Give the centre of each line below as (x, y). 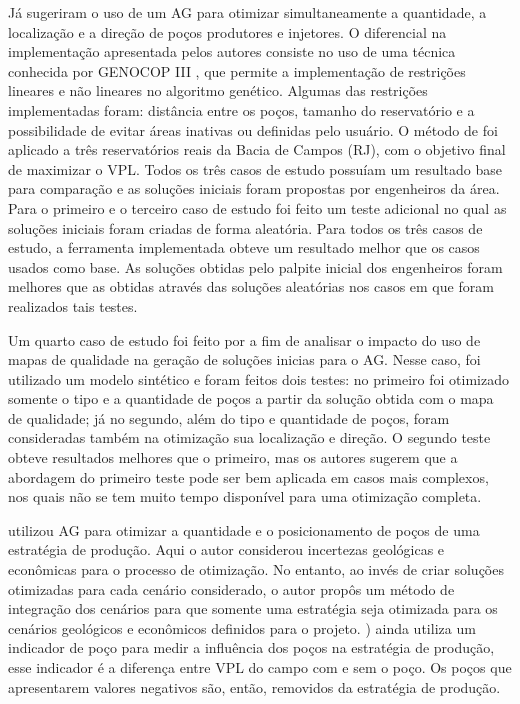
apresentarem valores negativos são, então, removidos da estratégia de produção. (254, 686)
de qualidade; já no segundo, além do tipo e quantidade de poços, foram (229, 417)
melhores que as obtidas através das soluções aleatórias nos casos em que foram (251, 286)
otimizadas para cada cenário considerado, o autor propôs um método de (231, 588)
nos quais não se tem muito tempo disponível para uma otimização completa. (245, 496)
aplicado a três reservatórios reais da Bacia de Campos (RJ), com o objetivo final (257, 149)
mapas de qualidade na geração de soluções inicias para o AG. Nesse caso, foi (244, 359)
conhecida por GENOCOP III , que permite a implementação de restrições (237, 70)
